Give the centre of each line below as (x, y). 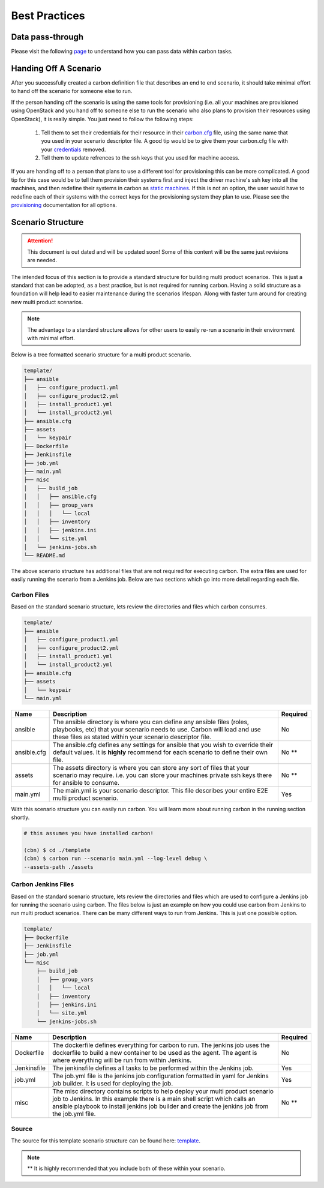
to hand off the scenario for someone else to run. (72, 91)
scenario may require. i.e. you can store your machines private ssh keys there (162, 775)
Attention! (40, 241)
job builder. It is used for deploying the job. (112, 1083)
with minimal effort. (51, 338)
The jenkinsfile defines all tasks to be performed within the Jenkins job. (153, 1068)
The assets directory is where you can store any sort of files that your (151, 767)
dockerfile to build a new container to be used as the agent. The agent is (154, 1052)
